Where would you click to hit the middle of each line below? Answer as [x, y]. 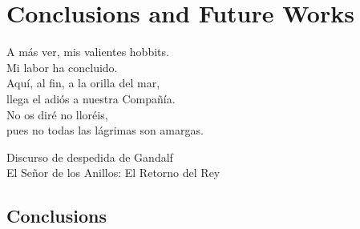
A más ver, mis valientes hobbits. [88, 52]
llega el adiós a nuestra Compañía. [91, 98]
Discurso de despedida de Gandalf [90, 157]
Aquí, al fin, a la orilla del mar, [83, 83]
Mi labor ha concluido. [62, 67]
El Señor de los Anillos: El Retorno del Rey [113, 173]
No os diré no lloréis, [57, 114]
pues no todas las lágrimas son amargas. [105, 130]
